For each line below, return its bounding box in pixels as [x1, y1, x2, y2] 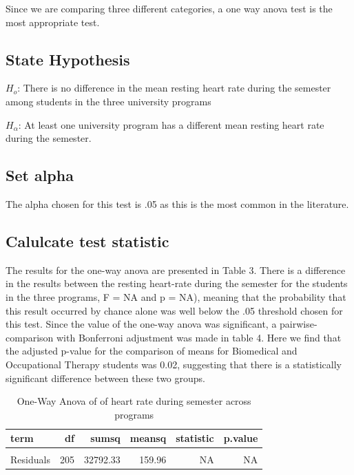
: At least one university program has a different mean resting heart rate [18, 117, 324, 131]
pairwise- [280, 317, 317, 331]
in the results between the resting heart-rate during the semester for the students [6, 276, 348, 291]
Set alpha [6, 165, 74, 186]
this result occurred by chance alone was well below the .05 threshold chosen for [6, 303, 343, 317]
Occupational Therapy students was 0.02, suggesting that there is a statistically [6, 357, 342, 371]
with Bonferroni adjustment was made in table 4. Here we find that [56, 330, 342, 344]
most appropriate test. [6, 14, 100, 29]
